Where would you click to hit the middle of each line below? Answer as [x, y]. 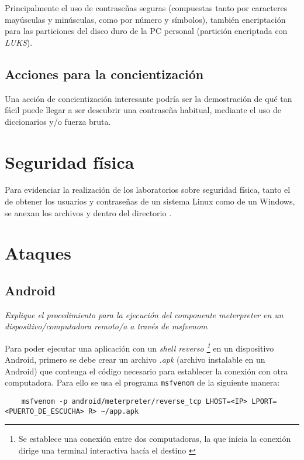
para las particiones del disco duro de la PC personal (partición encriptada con [146, 31]
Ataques [38, 253]
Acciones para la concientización [104, 74]
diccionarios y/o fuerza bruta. [58, 121]
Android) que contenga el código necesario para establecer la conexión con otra [146, 371]
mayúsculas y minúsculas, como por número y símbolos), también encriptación [145, 19]
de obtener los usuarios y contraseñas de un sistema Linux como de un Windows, [150, 201]
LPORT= [264, 402]
